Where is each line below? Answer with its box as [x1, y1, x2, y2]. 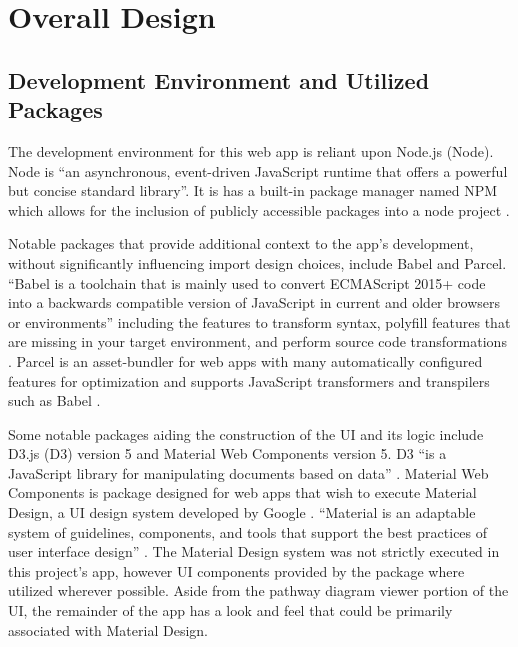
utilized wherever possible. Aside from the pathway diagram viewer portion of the [8, 580, 509, 601]
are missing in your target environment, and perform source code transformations [8, 331, 507, 352]
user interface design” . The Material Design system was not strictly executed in [8, 541, 500, 562]
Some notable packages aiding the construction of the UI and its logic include [8, 423, 484, 444]
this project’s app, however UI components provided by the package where [8, 560, 465, 581]
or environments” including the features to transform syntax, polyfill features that [8, 311, 511, 332]
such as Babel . [8, 390, 101, 411]
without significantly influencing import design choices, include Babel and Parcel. [8, 252, 507, 273]
